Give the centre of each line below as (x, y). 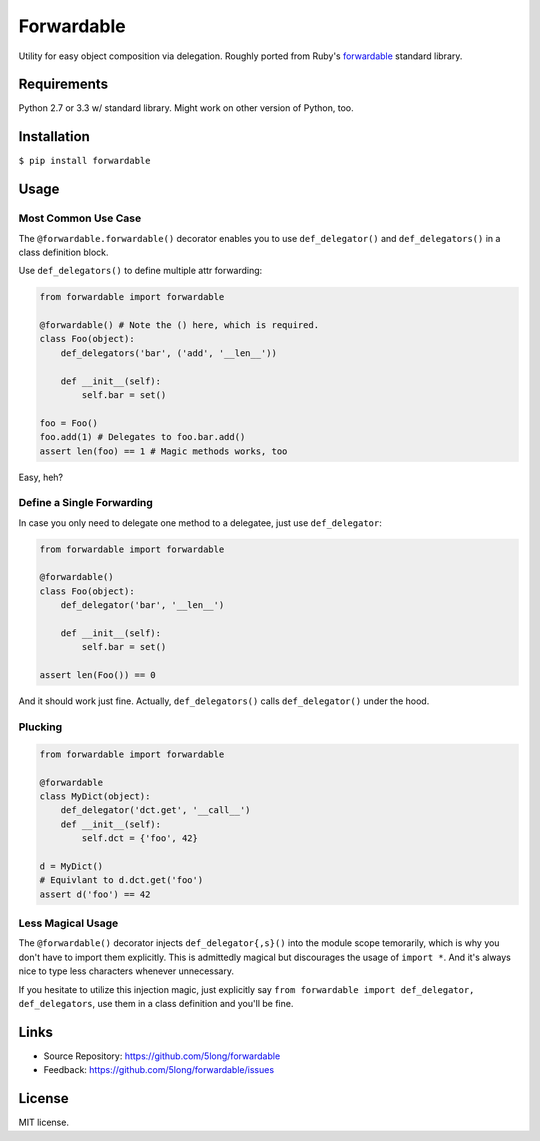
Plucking (40, 727)
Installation (54, 136)
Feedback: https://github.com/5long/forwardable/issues (159, 1070)
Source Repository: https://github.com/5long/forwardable (162, 1056)
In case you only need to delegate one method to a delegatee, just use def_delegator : (200, 522)
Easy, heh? (41, 477)
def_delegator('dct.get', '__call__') (155, 810)
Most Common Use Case (80, 218)
